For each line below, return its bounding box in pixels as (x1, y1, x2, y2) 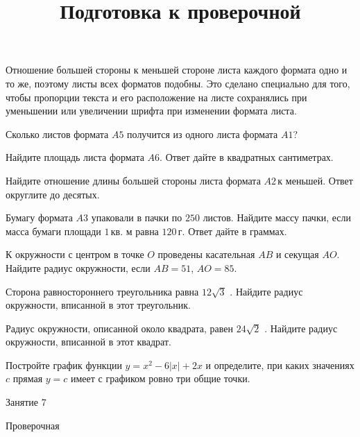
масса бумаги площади (6, 223, 101, 238)
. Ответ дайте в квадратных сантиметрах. (160, 150, 334, 164)
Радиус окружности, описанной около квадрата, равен (6, 320, 234, 335)
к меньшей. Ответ (277, 173, 353, 187)
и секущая (275, 247, 319, 262)
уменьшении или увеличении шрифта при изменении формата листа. (6, 103, 297, 118)
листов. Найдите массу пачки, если (203, 210, 352, 225)
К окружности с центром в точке (6, 247, 144, 262)
